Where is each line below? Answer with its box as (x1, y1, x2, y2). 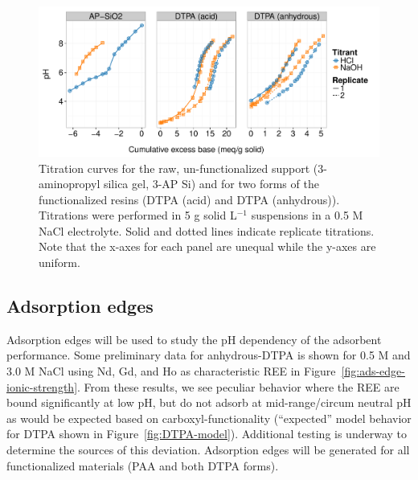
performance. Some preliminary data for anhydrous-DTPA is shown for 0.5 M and (6, 347, 411, 363)
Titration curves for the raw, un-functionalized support (39, 159, 310, 176)
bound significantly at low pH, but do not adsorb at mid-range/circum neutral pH (6, 394, 412, 411)
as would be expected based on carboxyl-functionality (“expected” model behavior (6, 409, 412, 426)
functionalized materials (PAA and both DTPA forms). (6, 457, 279, 474)
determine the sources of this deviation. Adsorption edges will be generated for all (6, 441, 410, 458)
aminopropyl (39, 175, 100, 192)
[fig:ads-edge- (341, 363, 405, 379)
